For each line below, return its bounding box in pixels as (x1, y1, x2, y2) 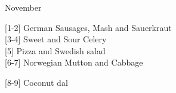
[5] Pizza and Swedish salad (5, 44, 106, 57)
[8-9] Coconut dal (5, 76, 68, 88)
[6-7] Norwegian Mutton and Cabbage (5, 56, 143, 69)
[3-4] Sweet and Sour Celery (5, 33, 107, 45)
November (5, 1, 42, 13)
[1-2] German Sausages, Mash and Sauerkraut (5, 21, 172, 33)
